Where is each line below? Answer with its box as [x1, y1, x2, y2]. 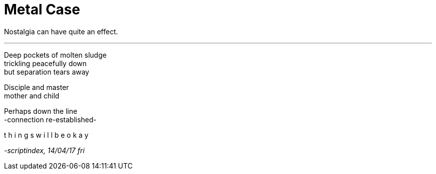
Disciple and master [4, 83, 69, 91]
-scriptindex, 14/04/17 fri [4, 146, 85, 155]
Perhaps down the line [4, 106, 78, 115]
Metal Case [4, 1, 80, 18]
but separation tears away [4, 67, 90, 76]
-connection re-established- [4, 115, 97, 124]
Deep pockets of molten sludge [4, 50, 107, 59]
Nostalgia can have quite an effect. [4, 27, 118, 36]
